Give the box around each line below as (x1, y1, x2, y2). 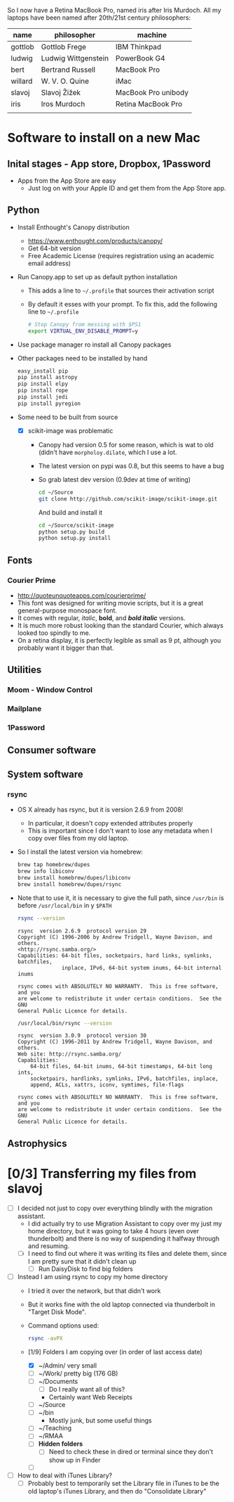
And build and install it (38, 508, 103, 516)
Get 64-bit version (27, 244, 81, 252)
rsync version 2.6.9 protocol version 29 (17, 927, 147, 935)
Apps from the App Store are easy (17, 176, 116, 185)
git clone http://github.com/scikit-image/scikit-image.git (38, 495, 218, 502)
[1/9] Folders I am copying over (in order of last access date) (27, 1347, 203, 1356)
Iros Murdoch (41, 99, 85, 108)
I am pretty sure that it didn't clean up (27, 1257, 137, 1265)
